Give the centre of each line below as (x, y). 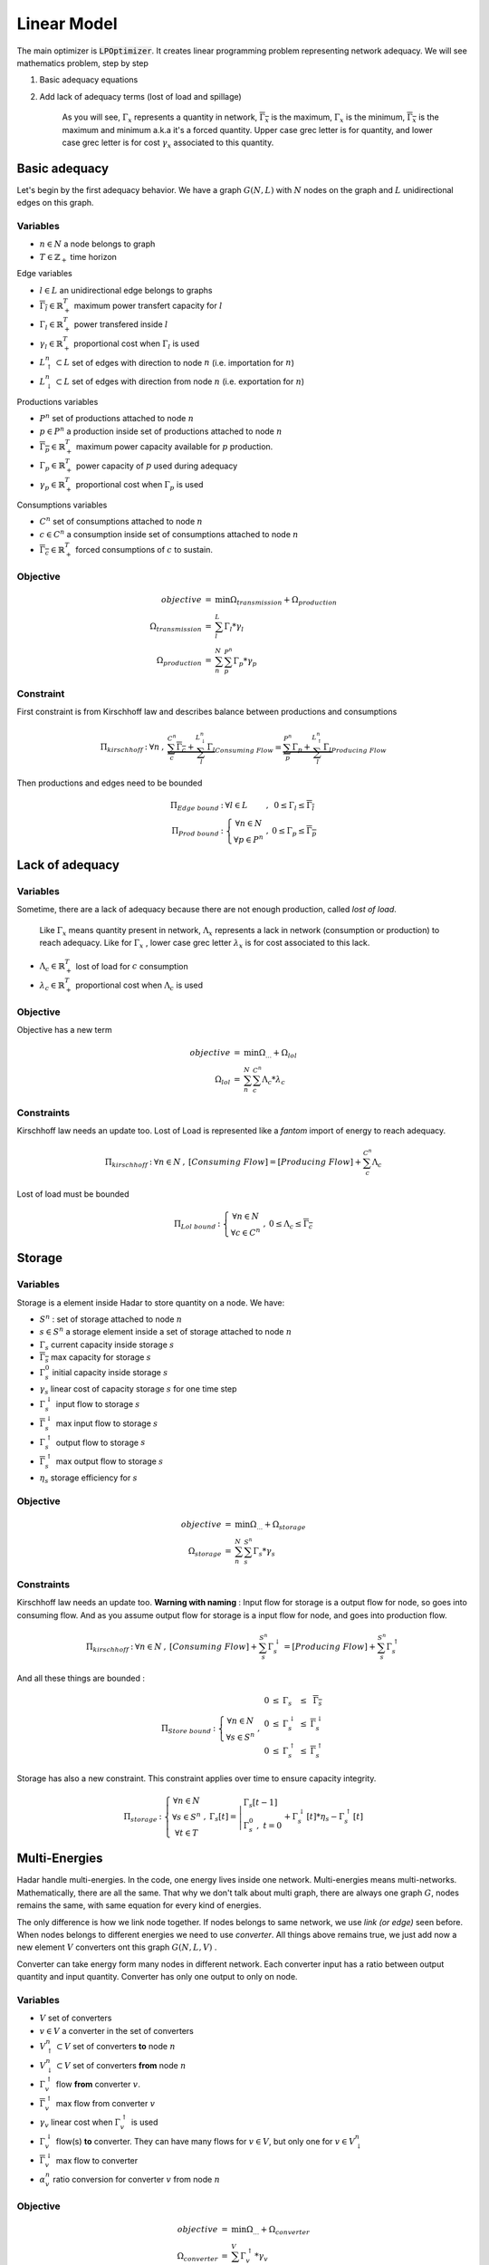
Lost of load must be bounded (73, 1194)
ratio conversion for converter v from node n (137, 2180)
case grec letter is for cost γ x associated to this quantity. (168, 143)
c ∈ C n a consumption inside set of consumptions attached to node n (169, 533)
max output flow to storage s (110, 1461)
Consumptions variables (62, 505)
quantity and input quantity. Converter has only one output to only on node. (157, 1977)
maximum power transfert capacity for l (148, 305)
